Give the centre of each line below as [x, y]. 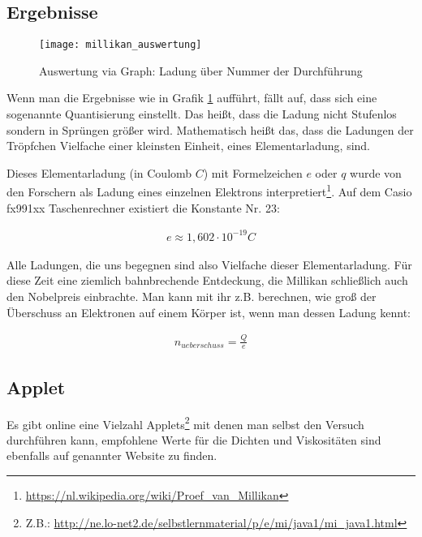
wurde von [376, 172]
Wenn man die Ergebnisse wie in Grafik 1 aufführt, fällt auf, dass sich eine [192, 98]
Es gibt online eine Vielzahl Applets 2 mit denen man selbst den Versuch [185, 423]
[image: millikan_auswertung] [121, 45]
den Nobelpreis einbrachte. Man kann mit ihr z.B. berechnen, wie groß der [192, 296]
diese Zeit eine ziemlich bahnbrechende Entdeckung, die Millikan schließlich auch [207, 280]
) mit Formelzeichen [253, 172]
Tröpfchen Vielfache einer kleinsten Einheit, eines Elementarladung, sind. [188, 146]
